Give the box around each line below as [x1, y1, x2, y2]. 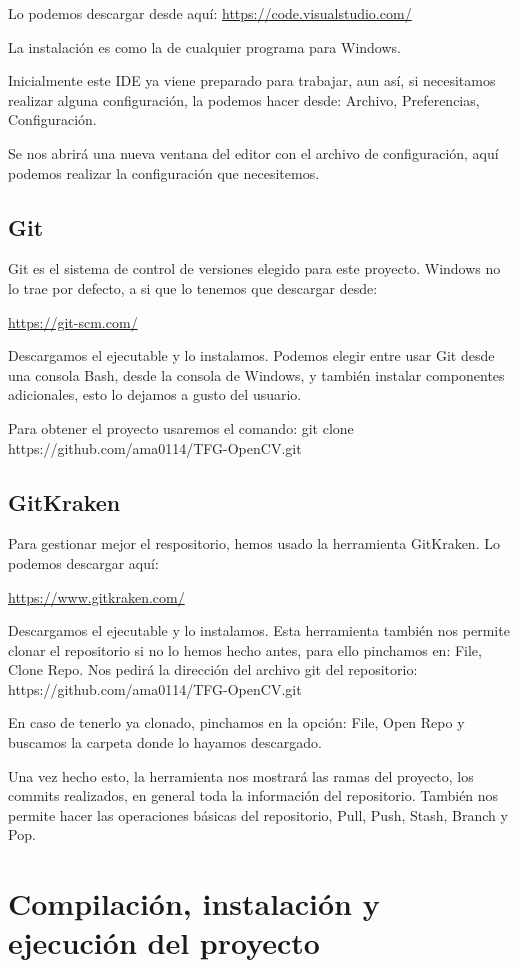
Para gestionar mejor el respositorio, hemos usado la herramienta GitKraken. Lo [8, 533, 500, 554]
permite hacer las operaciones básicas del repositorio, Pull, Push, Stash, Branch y [8, 804, 508, 825]
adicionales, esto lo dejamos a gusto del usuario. [8, 384, 302, 405]
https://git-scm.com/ [8, 311, 138, 332]
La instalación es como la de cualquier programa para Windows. [8, 36, 401, 57]
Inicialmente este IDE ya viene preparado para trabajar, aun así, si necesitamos [8, 70, 496, 91]
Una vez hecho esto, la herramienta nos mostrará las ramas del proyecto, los [8, 765, 474, 786]
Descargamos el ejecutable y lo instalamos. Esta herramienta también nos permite [8, 620, 510, 641]
